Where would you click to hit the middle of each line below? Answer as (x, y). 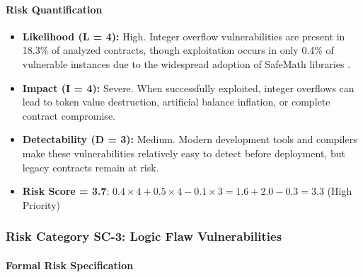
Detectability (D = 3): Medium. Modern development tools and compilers (190, 139)
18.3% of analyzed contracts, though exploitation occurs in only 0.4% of (178, 50)
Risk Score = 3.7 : (66, 191)
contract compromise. (69, 115)
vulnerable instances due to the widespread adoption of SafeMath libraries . (186, 63)
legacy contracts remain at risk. (91, 167)
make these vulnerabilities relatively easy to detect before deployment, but (184, 153)
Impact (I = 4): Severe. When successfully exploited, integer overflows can (188, 87)
